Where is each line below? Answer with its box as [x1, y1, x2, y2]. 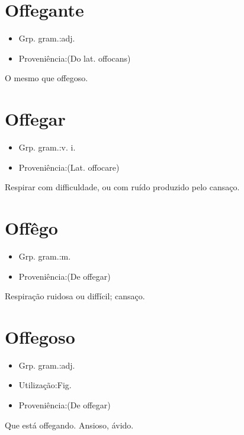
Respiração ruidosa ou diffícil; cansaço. [5, 290, 145, 302]
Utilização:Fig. [18, 379, 72, 391]
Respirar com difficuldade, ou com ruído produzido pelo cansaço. [5, 181, 240, 193]
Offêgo [5, 216, 58, 239]
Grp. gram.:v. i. [18, 141, 76, 153]
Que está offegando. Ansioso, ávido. [5, 418, 134, 431]
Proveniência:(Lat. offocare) [18, 161, 120, 173]
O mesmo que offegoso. [5, 72, 88, 84]
